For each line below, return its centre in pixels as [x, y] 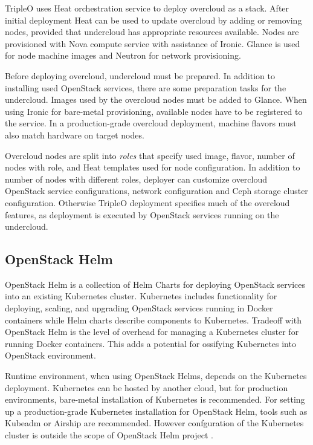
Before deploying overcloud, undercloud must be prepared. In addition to [140, 75]
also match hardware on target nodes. [75, 135]
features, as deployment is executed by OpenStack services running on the [142, 214]
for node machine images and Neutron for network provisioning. [123, 55]
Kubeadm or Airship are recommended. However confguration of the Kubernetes [154, 423]
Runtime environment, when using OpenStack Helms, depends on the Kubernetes [156, 376]
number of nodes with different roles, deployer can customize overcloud [136, 179]
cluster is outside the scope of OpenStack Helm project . [109, 435]
